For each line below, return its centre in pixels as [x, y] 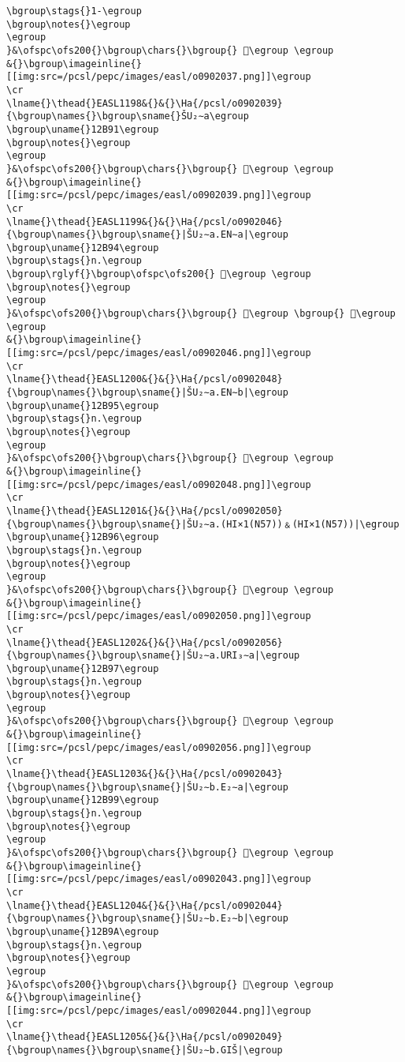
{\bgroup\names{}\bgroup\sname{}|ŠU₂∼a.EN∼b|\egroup [147, 393]
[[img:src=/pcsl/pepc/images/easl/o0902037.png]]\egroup [159, 77]
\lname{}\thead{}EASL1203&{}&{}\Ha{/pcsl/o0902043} [145, 774]
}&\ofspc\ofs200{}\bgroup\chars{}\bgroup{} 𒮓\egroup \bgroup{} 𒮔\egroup [201, 314]
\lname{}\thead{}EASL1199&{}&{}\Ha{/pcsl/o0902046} [145, 221]
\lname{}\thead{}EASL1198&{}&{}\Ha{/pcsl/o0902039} [145, 103]
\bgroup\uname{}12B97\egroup [83, 668]
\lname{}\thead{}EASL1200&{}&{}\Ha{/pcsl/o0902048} [145, 379]
